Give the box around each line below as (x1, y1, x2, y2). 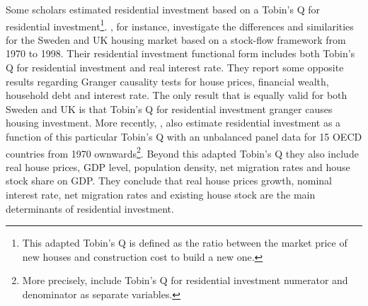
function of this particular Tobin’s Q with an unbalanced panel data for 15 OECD (6, 129, 362, 143)
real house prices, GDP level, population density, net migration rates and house (6, 159, 350, 174)
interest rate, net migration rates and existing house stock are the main (6, 187, 316, 202)
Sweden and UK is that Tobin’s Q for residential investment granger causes (6, 101, 333, 116)
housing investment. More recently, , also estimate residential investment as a (6, 115, 341, 130)
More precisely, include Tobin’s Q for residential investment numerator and (22, 273, 348, 288)
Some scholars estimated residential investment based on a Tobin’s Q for (6, 2, 320, 16)
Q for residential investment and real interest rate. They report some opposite (6, 60, 344, 75)
